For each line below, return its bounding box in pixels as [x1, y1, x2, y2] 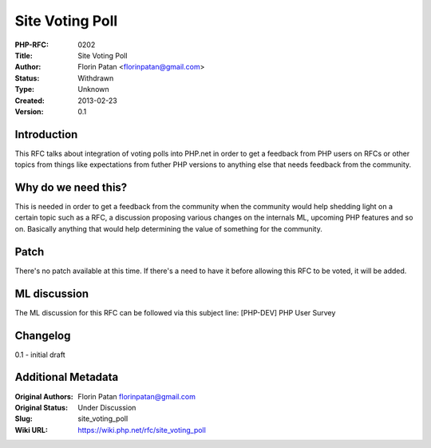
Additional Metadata [14, 371, 119, 384]
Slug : [14, 414, 34, 423]
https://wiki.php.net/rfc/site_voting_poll [77, 425, 207, 434]
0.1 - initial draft [14, 350, 65, 359]
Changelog [14, 328, 71, 343]
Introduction [14, 128, 78, 141]
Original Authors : [14, 391, 73, 401]
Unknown [77, 85, 109, 94]
